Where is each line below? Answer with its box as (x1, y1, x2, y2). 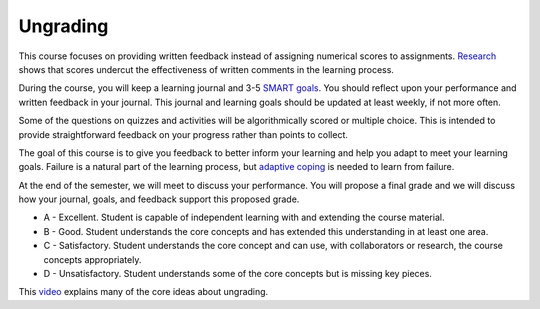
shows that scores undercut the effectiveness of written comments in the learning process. (18, 63, 395, 75)
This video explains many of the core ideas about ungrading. (18, 286, 269, 298)
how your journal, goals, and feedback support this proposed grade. (18, 193, 300, 205)
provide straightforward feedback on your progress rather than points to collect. (18, 128, 349, 140)
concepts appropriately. (43, 253, 142, 265)
